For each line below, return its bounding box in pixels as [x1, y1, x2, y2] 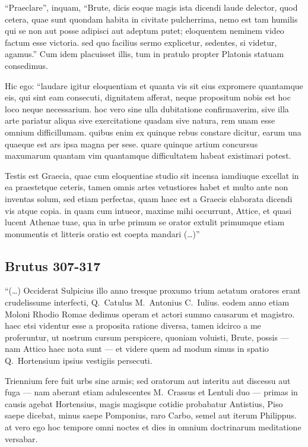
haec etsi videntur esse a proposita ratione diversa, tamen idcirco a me [5, 319, 261, 332]
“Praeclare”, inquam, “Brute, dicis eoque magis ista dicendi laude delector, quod [5, 1, 298, 13]
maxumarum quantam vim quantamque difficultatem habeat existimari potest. [5, 149, 291, 162]
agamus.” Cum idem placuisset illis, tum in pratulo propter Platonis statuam [5, 48, 284, 60]
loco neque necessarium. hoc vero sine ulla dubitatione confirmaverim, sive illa [5, 102, 289, 115]
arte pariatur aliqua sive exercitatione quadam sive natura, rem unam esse [5, 114, 275, 127]
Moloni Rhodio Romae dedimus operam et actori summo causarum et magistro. [5, 307, 295, 320]
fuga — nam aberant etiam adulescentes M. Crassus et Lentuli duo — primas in [5, 386, 298, 398]
